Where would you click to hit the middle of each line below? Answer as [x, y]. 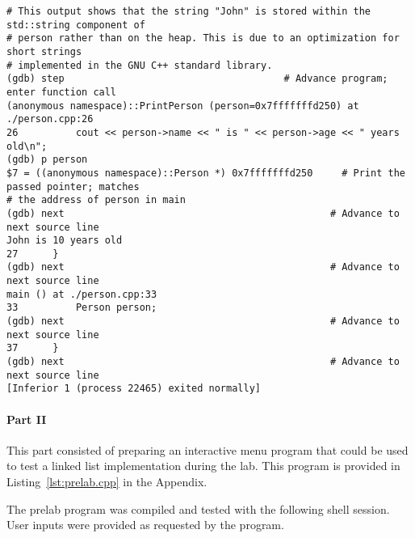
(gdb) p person [47, 160]
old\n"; [27, 146]
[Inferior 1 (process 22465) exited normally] [134, 389]
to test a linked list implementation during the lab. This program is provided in [203, 466]
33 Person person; [82, 308]
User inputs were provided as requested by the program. [145, 525]
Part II [27, 419]
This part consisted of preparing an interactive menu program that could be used [207, 449]
